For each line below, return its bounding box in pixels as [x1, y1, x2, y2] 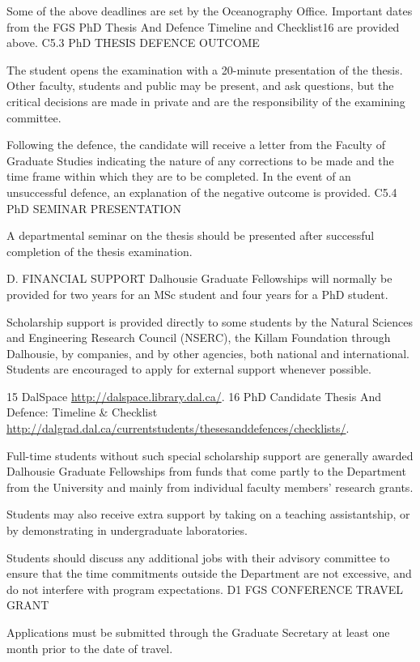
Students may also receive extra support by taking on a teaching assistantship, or [6, 506, 410, 523]
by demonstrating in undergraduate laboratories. [6, 522, 248, 539]
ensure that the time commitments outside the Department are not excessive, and [6, 565, 412, 582]
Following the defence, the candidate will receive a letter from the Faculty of [6, 136, 385, 153]
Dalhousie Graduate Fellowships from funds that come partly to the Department [6, 463, 406, 480]
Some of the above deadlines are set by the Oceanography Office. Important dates [6, 2, 413, 19]
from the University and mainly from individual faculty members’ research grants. [6, 478, 414, 495]
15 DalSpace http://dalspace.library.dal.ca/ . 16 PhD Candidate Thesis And [6, 387, 381, 404]
